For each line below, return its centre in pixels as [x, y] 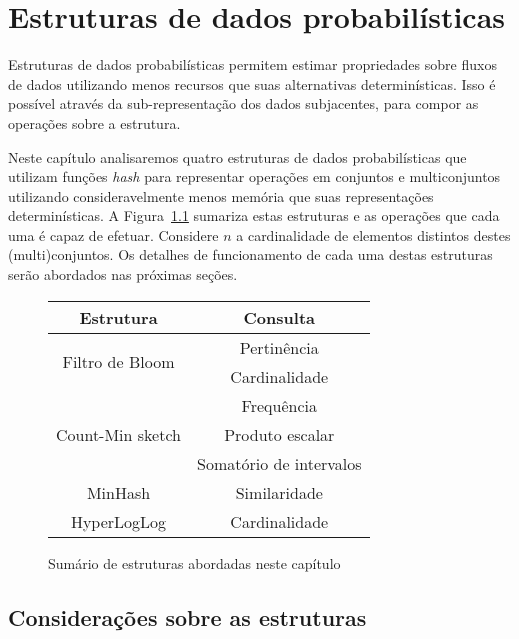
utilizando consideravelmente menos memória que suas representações [221, 195]
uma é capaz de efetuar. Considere [113, 234]
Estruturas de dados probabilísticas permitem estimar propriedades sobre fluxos [252, 64]
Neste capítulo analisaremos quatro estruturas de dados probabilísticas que [237, 156]
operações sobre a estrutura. [94, 122]
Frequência [279, 405]
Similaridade [279, 492]
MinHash [118, 492]
